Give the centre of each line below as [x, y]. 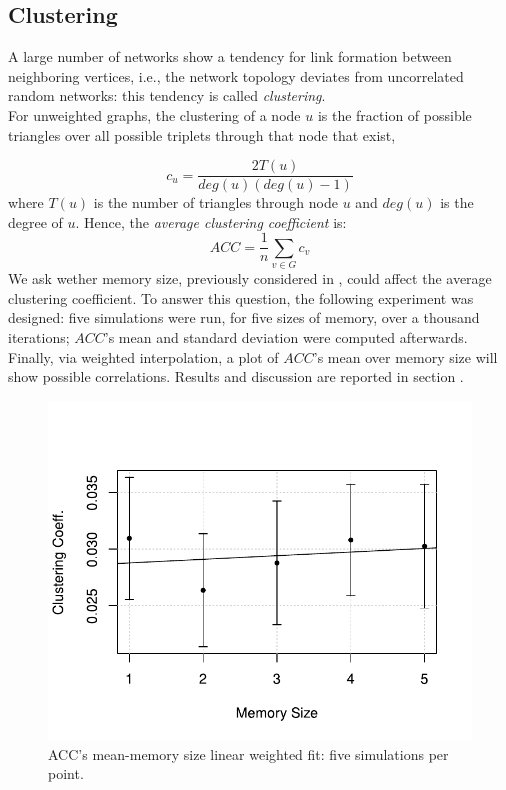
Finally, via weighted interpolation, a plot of [143, 356]
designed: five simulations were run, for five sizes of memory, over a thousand [244, 317]
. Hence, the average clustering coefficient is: [211, 221]
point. [66, 773]
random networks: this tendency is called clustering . [167, 95]
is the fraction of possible [394, 114]
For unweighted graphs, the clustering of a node [154, 114]
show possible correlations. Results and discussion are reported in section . [236, 376]
